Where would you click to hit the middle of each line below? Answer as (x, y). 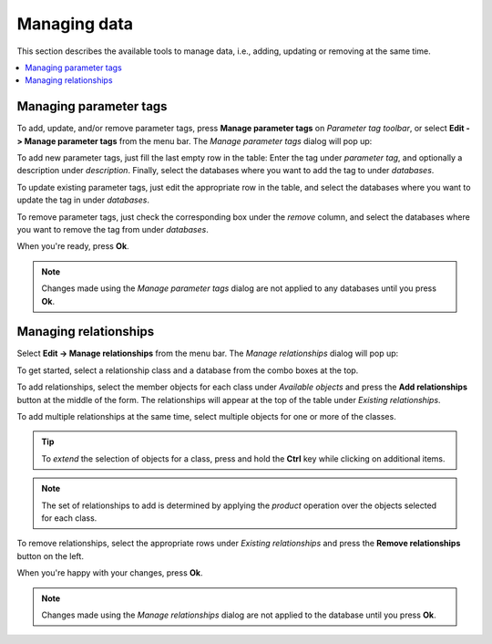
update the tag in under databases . (83, 200)
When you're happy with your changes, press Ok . (110, 573)
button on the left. (50, 556)
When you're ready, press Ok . (73, 246)
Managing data (75, 24)
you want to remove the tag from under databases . (113, 229)
